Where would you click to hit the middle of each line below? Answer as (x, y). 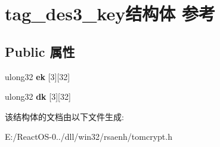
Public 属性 (40, 51)
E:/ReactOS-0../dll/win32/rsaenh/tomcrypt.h (89, 137)
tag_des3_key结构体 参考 (110, 13)
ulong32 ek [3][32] (38, 76)
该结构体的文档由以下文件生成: (64, 116)
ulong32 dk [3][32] (38, 97)
